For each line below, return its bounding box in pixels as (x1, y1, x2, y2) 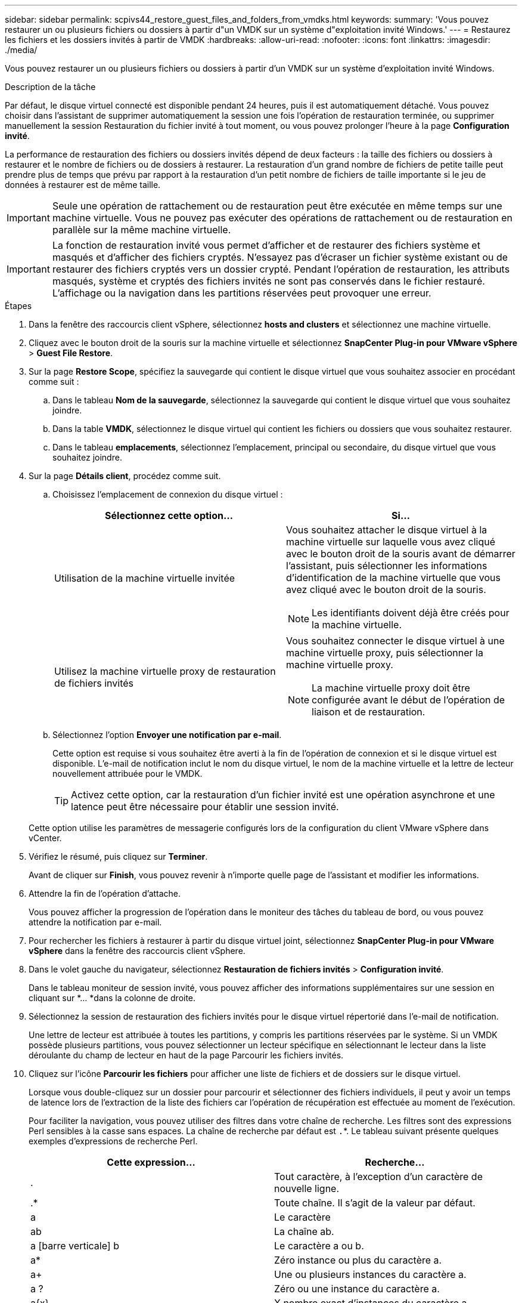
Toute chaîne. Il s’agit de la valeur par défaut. (274, 1197, 476, 1209)
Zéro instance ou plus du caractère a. (274, 1254, 442, 1266)
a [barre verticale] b (30, 1240, 119, 1252)
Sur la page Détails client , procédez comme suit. (29, 471, 221, 481)
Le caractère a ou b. (274, 1240, 364, 1252)
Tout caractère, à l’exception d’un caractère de (274, 1171, 483, 1182)
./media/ (5, 45, 38, 55)
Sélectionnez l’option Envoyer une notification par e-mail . (52, 730, 282, 740)
